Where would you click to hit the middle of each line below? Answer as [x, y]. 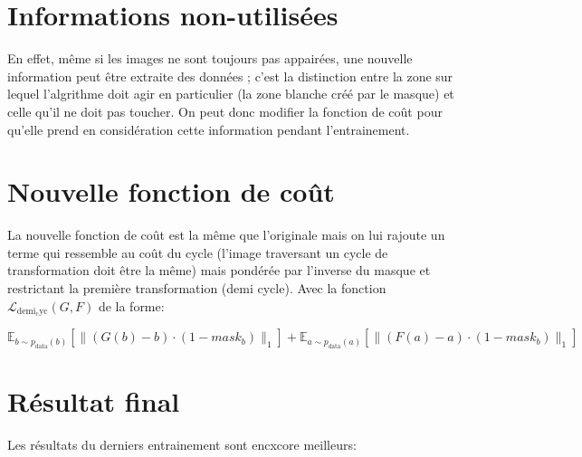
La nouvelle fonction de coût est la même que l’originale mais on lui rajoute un [226, 235]
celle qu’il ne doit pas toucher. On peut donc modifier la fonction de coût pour [225, 111]
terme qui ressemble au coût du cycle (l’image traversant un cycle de [198, 252]
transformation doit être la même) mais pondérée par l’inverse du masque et [219, 270]
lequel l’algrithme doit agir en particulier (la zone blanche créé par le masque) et [231, 94]
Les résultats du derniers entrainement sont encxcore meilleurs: [182, 444]
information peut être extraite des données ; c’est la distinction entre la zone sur [230, 76]
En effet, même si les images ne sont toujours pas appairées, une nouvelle [210, 58]
